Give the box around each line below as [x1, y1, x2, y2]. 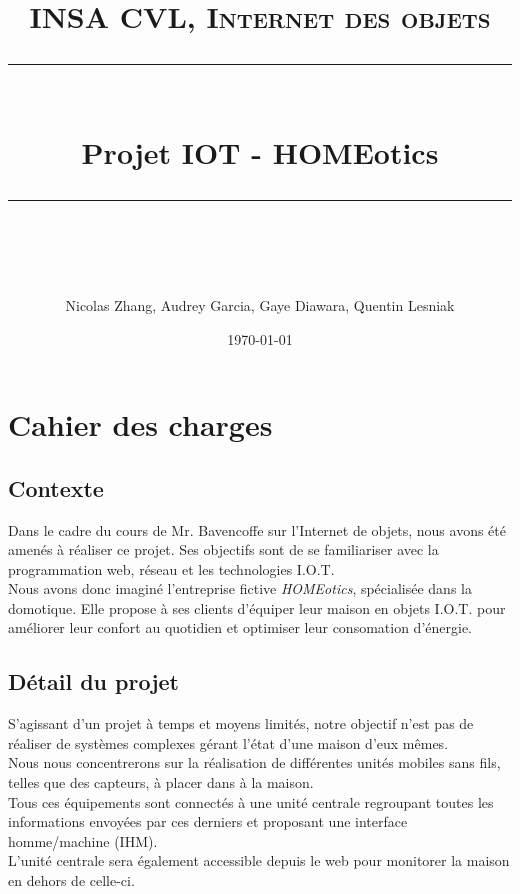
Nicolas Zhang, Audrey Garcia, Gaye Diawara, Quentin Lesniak [65, 294, 455, 315]
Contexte [8, 472, 104, 503]
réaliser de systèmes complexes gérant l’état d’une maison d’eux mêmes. [8, 732, 449, 753]
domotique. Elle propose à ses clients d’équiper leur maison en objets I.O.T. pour [8, 597, 506, 618]
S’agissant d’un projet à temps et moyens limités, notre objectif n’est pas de [8, 713, 474, 734]
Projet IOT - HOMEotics [81, 131, 439, 172]
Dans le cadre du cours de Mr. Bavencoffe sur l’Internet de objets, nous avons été [8, 519, 506, 540]
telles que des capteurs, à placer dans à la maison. [8, 772, 314, 793]
